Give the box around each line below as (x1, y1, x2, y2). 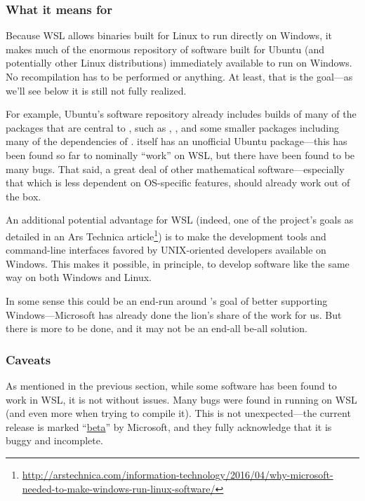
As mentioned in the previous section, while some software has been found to (6, 378, 337, 392)
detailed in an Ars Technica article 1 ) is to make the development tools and (6, 226, 326, 243)
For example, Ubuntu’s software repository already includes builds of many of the (6, 107, 357, 121)
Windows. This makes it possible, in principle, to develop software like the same (6, 256, 350, 270)
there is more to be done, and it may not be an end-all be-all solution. (6, 321, 307, 336)
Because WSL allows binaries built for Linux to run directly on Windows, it (6, 28, 333, 43)
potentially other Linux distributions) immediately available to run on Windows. (6, 55, 352, 70)
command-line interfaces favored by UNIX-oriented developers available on (6, 242, 326, 257)
